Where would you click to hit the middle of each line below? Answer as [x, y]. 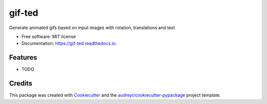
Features [23, 57]
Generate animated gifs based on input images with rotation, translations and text [92, 28]
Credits [21, 84]
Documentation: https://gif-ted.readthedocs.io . [69, 43]
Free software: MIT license [49, 36]
